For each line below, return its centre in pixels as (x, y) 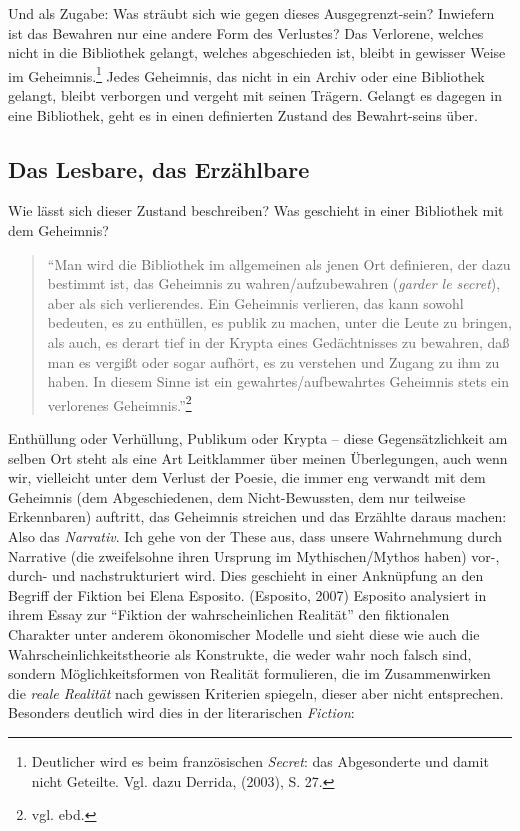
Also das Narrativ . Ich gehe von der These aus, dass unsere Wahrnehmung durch (255, 535)
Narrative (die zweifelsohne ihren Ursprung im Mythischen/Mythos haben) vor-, (254, 555)
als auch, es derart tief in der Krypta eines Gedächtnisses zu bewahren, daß (278, 341)
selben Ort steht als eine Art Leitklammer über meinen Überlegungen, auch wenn (258, 457)
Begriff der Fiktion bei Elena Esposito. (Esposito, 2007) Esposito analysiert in (247, 594)
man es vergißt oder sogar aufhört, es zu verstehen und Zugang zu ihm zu (273, 361)
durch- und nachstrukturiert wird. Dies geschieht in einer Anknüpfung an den (246, 575)
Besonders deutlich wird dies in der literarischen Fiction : (181, 712)
